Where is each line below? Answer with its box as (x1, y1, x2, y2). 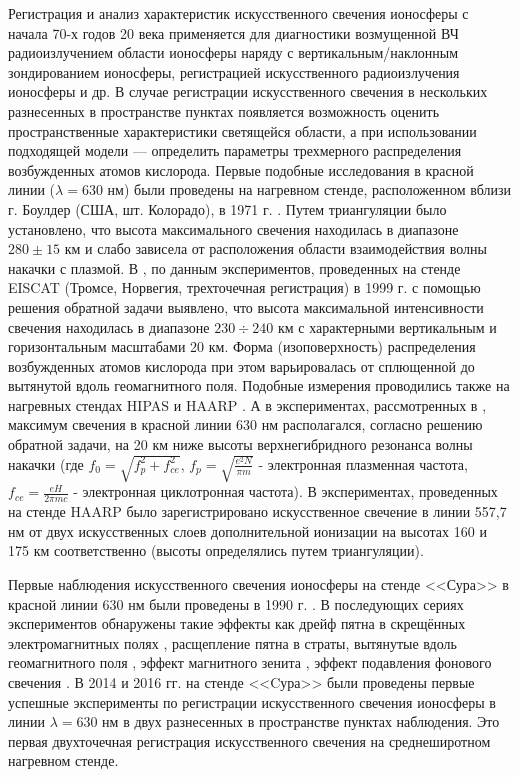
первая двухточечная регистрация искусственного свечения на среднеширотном (8, 730, 491, 751)
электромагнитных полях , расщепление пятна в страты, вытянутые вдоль (8, 632, 457, 653)
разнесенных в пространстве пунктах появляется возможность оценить (8, 100, 440, 121)
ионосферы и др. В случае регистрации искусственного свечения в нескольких (8, 81, 488, 102)
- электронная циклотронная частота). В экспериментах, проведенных (73, 481, 498, 502)
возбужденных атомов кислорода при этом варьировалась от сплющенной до (8, 355, 475, 376)
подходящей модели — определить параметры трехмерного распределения (8, 140, 462, 161)
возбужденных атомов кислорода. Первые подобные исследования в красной (8, 159, 474, 180)
